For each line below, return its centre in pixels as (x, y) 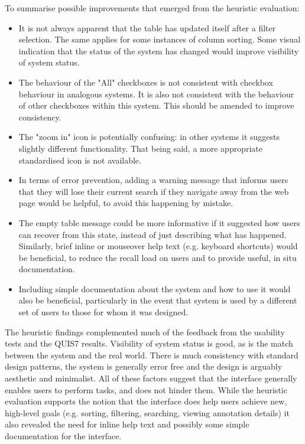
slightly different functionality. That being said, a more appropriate (140, 148)
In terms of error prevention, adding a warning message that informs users (153, 180)
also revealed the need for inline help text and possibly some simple (127, 424)
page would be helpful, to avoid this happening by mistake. (126, 203)
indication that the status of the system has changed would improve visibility (159, 50)
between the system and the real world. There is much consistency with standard (152, 355)
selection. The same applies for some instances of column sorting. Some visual (160, 39)
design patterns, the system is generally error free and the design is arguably (144, 366)
